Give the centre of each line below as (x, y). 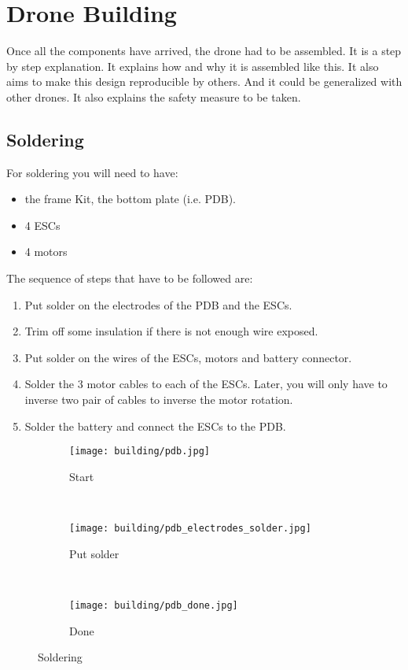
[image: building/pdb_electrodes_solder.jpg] (190, 529)
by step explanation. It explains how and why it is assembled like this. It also (193, 66)
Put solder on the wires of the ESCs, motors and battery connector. (188, 357)
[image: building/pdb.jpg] (140, 452)
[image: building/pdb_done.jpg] (154, 605)
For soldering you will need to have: (92, 172)
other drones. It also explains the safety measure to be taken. (154, 96)
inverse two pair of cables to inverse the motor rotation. (159, 400)
